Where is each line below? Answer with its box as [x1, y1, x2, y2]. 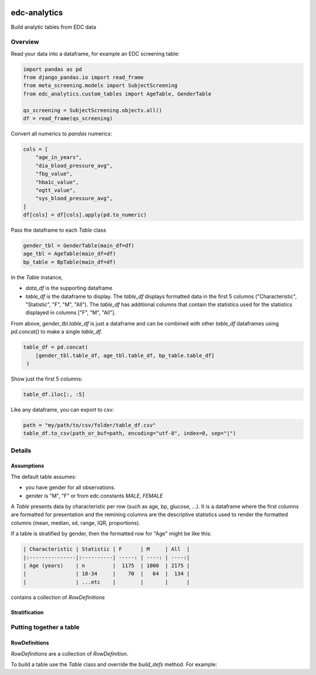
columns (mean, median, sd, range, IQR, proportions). [11, 519, 140, 526]
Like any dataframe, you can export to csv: [11, 406, 114, 413]
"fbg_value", [35, 171, 73, 177]
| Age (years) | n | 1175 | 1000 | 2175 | [23, 562, 190, 569]
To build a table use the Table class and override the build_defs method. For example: [11, 661, 218, 668]
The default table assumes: [11, 473, 77, 480]
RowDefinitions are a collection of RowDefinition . [11, 650, 129, 657]
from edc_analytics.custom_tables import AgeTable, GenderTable [23, 90, 212, 97]
